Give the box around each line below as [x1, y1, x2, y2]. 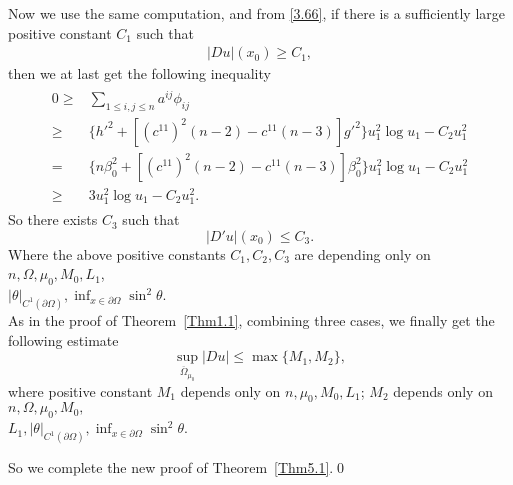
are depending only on [294, 243, 431, 264]
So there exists [8, 209, 98, 230]
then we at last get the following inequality [8, 63, 271, 84]
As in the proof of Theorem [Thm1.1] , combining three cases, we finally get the [8, 309, 495, 330]
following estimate [8, 329, 119, 350]
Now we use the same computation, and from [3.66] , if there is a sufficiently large [8, 3, 506, 23]
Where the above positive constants [8, 243, 226, 264]
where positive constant [8, 380, 153, 401]
